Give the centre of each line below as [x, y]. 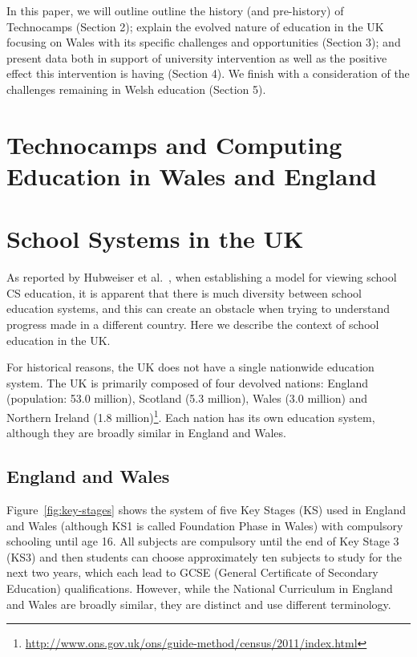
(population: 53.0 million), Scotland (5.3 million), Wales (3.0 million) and [187, 398]
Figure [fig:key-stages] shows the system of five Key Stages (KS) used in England [206, 510]
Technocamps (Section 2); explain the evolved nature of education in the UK [195, 26]
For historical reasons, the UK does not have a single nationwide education [190, 367]
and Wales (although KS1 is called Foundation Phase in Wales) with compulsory [205, 525]
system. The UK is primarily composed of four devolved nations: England [188, 382]
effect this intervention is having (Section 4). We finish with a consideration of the [208, 73]
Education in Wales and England [192, 175]
